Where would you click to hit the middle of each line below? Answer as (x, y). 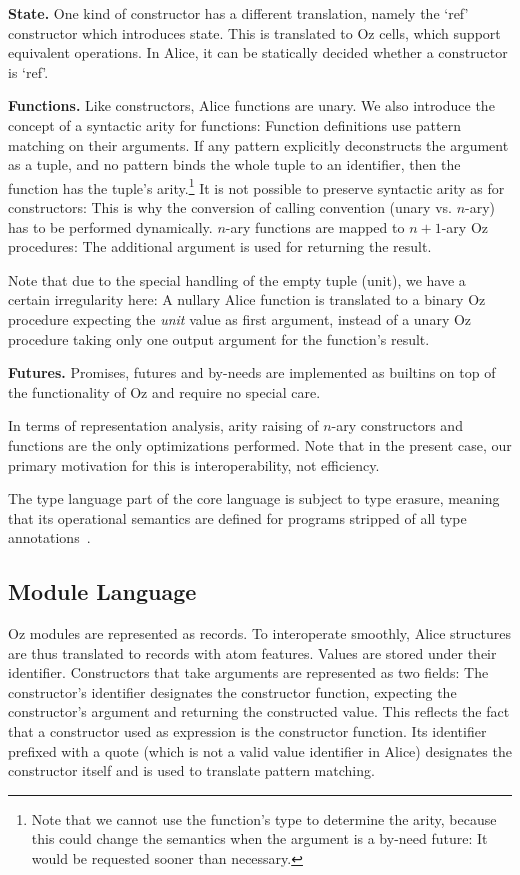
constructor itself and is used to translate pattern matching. (191, 770)
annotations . (49, 537)
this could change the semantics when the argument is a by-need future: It (259, 838)
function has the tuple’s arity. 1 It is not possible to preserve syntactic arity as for (256, 186)
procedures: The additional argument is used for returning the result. (220, 246)
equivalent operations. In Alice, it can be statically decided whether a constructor (258, 52)
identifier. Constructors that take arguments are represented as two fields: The (248, 672)
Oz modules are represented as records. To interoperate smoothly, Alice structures (259, 633)
